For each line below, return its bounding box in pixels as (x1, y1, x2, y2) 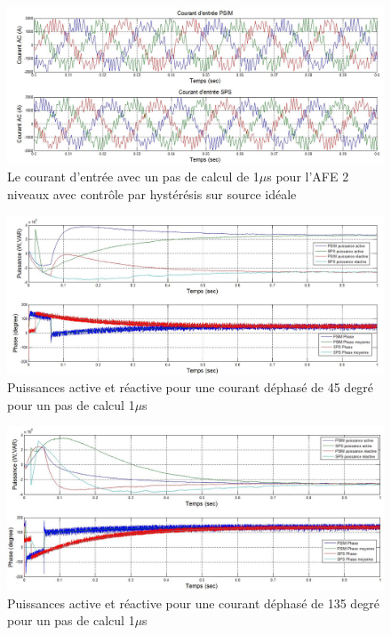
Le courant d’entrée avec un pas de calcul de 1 (7, 167, 259, 186)
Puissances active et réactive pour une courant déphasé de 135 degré (7, 593, 380, 612)
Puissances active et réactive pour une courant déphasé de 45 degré (7, 378, 374, 397)
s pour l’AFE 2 (267, 167, 349, 186)
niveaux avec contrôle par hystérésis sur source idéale (7, 184, 297, 203)
